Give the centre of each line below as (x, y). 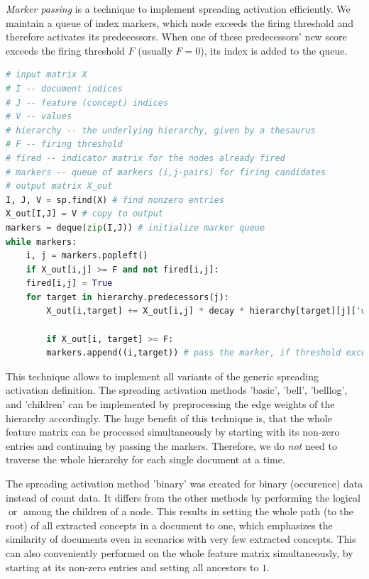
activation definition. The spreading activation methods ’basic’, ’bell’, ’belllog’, (177, 390)
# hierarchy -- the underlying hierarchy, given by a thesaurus (161, 130)
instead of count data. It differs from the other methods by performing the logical (183, 497)
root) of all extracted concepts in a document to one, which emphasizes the (169, 525)
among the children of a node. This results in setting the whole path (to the (188, 511)
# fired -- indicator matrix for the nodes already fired (145, 158)
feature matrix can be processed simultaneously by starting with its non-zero (173, 432)
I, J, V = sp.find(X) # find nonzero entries (115, 200)
